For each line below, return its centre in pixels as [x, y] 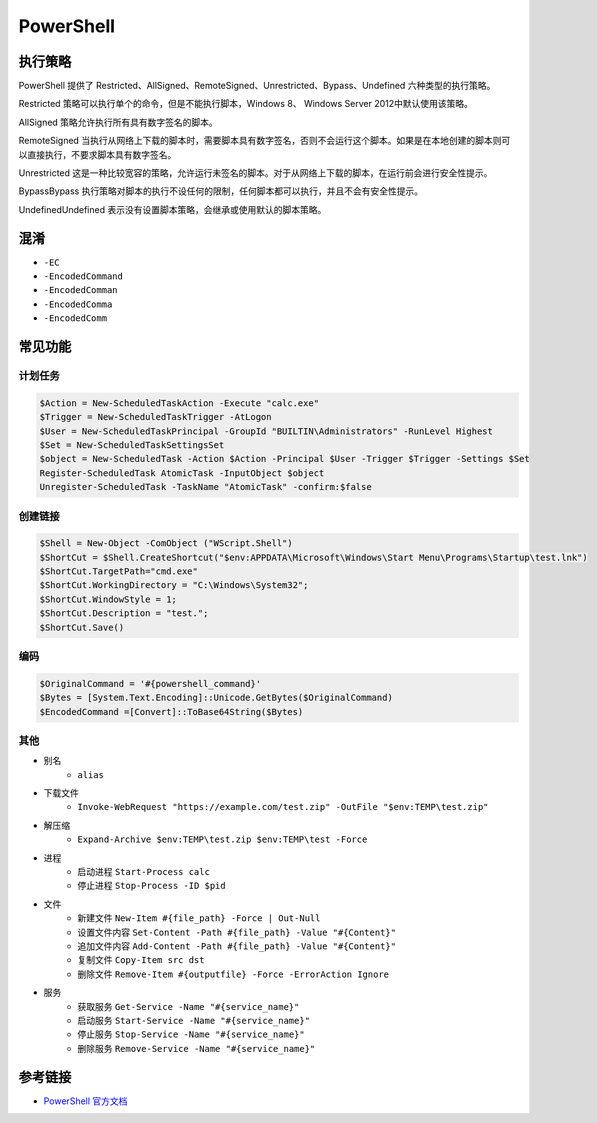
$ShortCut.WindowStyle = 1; [108, 599]
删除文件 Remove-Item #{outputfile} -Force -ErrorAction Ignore [233, 974]
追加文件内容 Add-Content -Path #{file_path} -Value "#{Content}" [237, 946]
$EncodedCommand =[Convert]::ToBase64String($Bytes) [171, 711]
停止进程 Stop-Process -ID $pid [151, 886]
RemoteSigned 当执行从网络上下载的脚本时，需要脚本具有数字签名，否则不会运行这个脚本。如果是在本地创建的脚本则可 [264, 141]
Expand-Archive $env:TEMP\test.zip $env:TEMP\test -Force [222, 839]
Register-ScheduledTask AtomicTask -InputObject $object [182, 473]
